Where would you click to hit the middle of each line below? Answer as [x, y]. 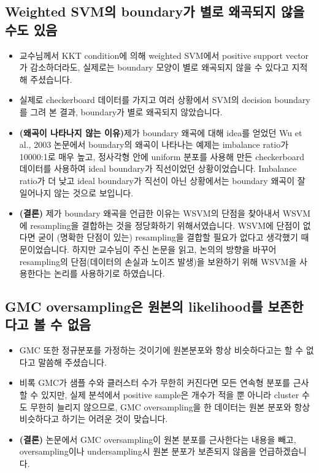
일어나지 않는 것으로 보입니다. [76, 192]
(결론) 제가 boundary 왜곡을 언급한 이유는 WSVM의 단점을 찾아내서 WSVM [165, 213]
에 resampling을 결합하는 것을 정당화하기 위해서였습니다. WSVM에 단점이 [160, 225]
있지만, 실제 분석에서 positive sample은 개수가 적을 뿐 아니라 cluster [170, 395]
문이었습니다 [43, 249]
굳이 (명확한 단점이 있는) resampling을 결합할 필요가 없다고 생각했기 [168, 237]
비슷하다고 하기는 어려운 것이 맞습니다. [94, 419]
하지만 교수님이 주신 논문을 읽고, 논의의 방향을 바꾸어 [174, 249]
